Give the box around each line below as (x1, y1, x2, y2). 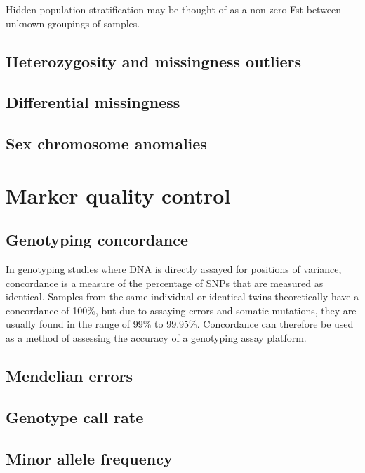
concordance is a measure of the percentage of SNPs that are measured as (6, 275, 324, 290)
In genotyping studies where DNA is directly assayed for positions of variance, (6, 262, 342, 277)
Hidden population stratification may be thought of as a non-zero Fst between (6, 2, 342, 16)
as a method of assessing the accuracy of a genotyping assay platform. (6, 331, 307, 345)
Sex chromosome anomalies (6, 133, 207, 154)
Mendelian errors (6, 365, 133, 387)
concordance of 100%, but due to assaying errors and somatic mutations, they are (6, 302, 357, 317)
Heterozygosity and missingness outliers (6, 50, 301, 72)
